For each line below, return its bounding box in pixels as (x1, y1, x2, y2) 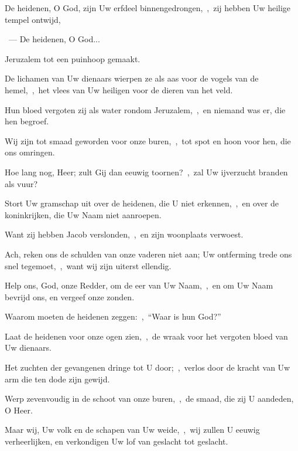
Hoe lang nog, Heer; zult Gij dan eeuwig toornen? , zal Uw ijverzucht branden (5, 165, 288, 178)
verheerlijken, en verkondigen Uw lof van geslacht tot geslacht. (5, 435, 228, 447)
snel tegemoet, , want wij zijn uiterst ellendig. (5, 259, 172, 272)
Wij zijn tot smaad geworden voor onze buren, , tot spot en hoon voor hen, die (5, 134, 291, 147)
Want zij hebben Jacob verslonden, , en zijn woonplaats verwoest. (5, 228, 244, 240)
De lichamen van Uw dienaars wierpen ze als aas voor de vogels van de (5, 72, 259, 84)
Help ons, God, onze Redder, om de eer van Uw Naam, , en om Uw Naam (5, 279, 273, 291)
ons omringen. (5, 146, 55, 158)
